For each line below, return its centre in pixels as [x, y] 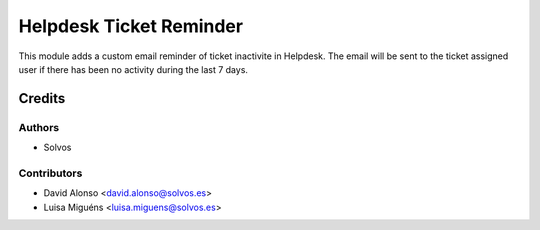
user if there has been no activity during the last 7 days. [133, 69]
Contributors [50, 173]
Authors [39, 127]
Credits [42, 98]
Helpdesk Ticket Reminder [131, 26]
